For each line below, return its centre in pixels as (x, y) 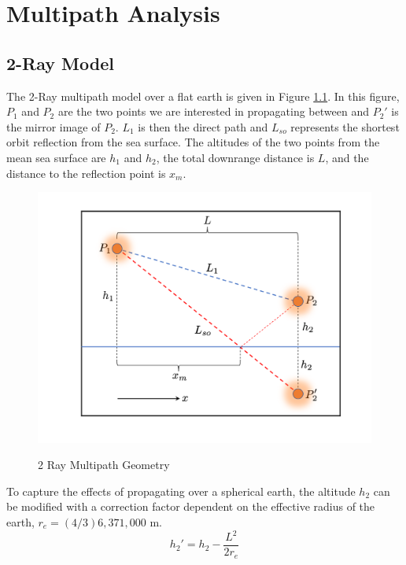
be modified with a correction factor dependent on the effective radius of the (191, 506)
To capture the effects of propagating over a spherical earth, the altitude (181, 491)
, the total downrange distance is (235, 157)
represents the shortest (345, 126)
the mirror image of (54, 126)
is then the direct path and (203, 126)
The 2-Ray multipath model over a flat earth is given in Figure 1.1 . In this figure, (203, 96)
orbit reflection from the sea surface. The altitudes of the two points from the (193, 142)
